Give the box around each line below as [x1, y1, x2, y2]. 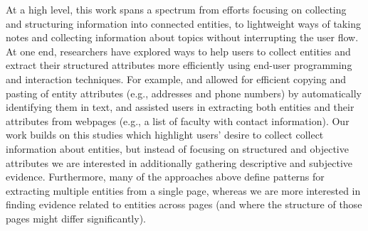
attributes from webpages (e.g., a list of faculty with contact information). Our [6, 113, 349, 128]
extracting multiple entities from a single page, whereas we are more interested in [6, 183, 361, 198]
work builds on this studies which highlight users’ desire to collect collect [6, 127, 324, 142]
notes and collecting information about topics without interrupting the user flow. [6, 30, 359, 45]
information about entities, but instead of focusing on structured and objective [6, 141, 349, 156]
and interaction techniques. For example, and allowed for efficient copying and [6, 71, 346, 86]
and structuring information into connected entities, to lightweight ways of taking [6, 16, 361, 31]
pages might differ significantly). [6, 210, 146, 225]
